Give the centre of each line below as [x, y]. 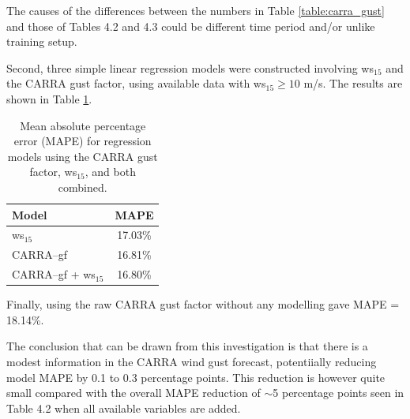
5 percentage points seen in [339, 393]
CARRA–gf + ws [54, 274]
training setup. [42, 41]
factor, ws [53, 172]
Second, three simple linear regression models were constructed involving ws [190, 67]
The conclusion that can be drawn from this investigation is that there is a [187, 346]
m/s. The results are [353, 83]
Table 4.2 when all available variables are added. [124, 408]
